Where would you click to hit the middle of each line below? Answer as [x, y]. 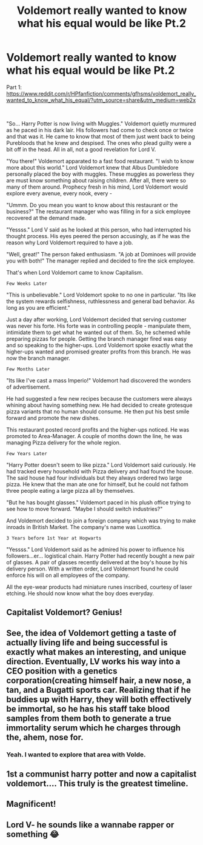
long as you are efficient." [38, 307]
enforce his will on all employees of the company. [68, 575]
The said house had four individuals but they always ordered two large [94, 478]
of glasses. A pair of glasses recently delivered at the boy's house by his [97, 562]
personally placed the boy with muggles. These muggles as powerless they [101, 174]
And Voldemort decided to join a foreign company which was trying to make [101, 520]
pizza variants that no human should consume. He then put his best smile [98, 411]
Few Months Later [28, 369]
